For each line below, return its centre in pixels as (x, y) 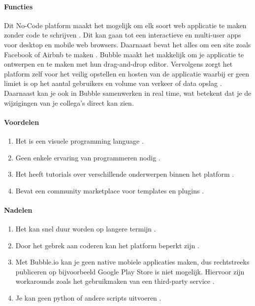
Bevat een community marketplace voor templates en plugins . (110, 190)
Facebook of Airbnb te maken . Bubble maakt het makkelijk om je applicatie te (124, 54)
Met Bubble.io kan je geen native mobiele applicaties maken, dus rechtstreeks (132, 262)
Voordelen (22, 122)
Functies (18, 6)
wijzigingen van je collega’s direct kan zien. (69, 102)
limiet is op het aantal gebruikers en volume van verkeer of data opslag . (113, 83)
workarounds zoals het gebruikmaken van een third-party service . (115, 281)
